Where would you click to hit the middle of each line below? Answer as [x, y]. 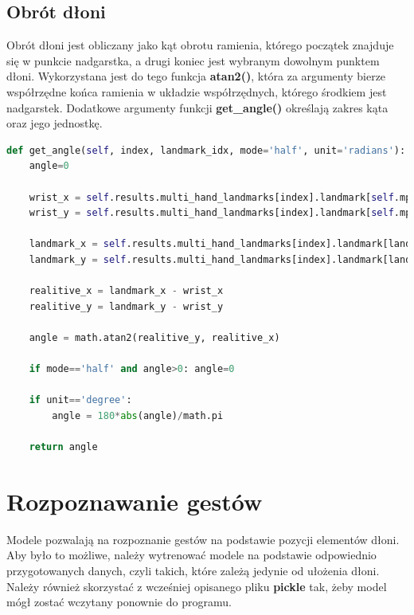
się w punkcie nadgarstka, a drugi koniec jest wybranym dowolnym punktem [193, 60]
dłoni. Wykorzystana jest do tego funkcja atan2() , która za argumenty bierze [196, 76]
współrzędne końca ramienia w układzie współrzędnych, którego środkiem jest [197, 91]
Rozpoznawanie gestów [135, 501]
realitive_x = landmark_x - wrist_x [126, 291]
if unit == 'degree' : [80, 400]
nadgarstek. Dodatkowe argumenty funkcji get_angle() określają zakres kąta [197, 107]
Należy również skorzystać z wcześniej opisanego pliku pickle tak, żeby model [197, 586]
